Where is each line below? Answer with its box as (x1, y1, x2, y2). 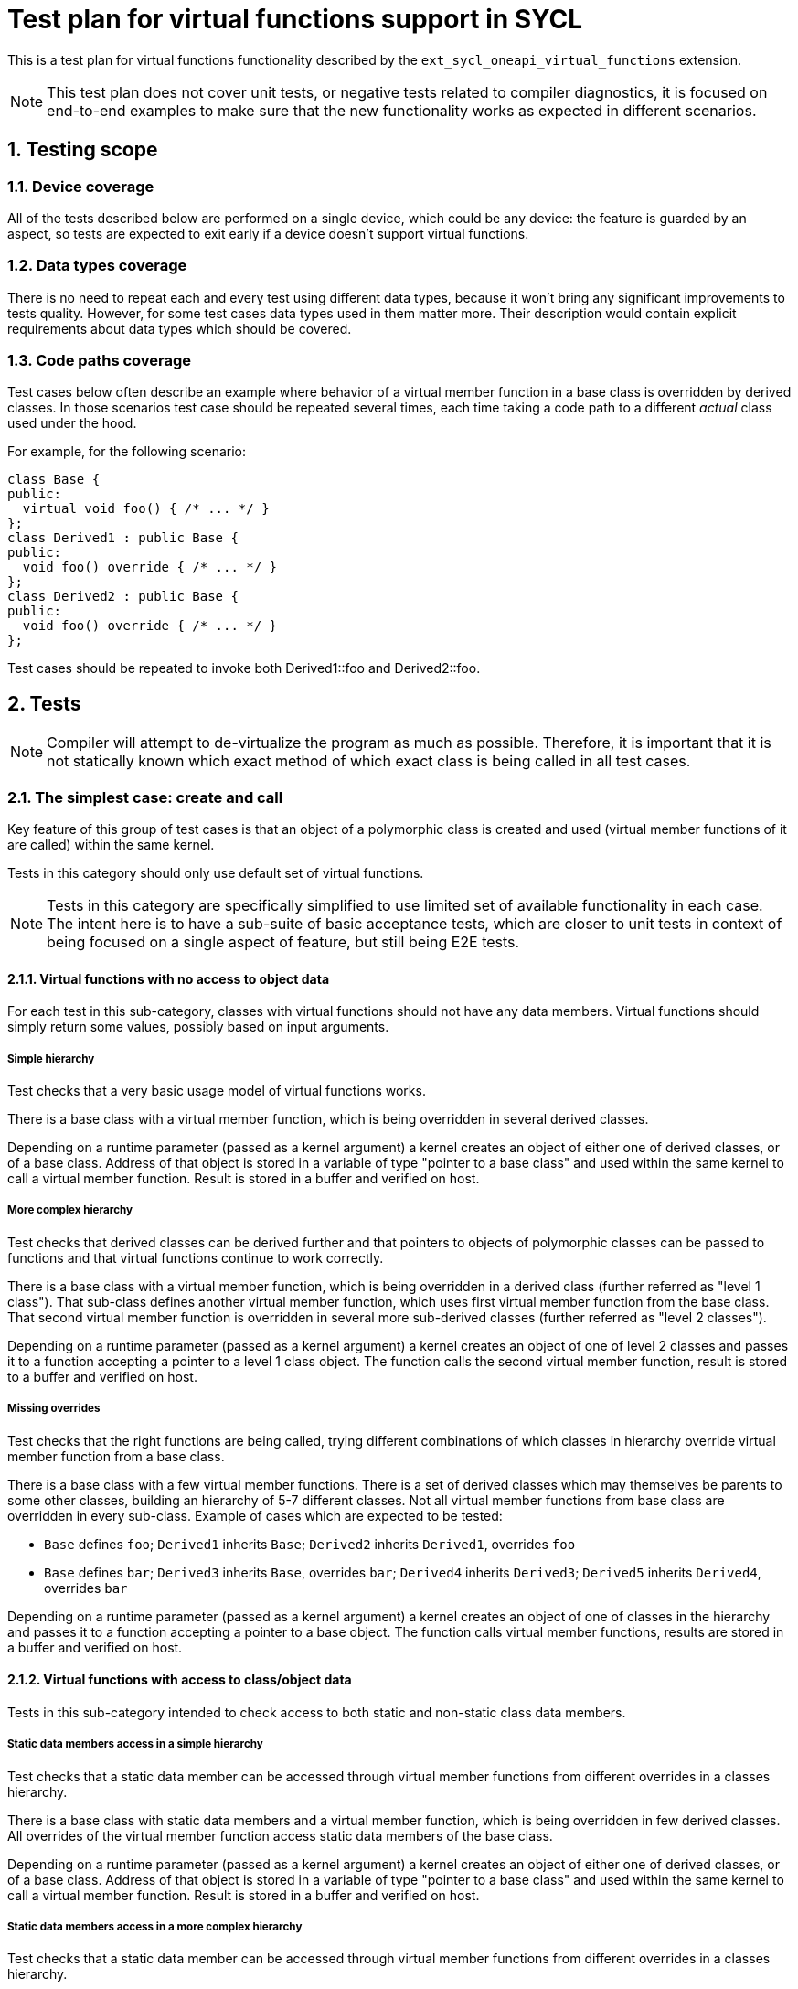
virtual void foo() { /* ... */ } (22, 501, 270, 517)
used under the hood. (7, 415, 137, 432)
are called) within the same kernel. (7, 837, 215, 853)
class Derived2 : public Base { (7, 589, 239, 604)
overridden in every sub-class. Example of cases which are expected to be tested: (7, 1507, 503, 1524)
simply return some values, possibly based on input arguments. (7, 1019, 389, 1035)
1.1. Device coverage (7, 176, 154, 196)
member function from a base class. (7, 1448, 225, 1464)
